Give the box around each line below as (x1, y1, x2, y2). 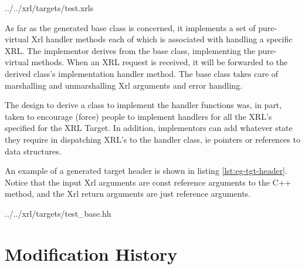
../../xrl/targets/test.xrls (5, 2, 94, 14)
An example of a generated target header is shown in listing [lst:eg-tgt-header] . (5, 164, 287, 177)
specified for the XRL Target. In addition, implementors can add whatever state (5, 122, 293, 134)
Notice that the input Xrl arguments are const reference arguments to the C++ (5, 176, 292, 188)
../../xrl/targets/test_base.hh (5, 207, 111, 219)
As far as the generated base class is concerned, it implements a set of (5, 21, 256, 33)
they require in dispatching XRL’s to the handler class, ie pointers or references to (5, 133, 300, 145)
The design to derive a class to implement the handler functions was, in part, (5, 99, 282, 111)
